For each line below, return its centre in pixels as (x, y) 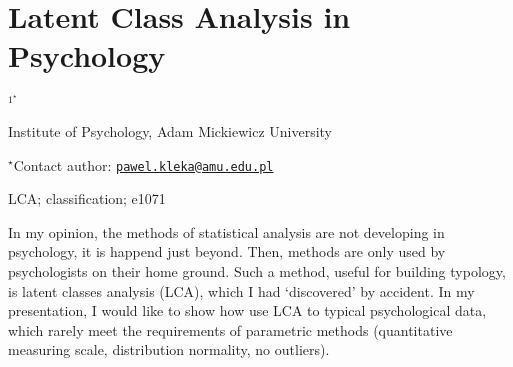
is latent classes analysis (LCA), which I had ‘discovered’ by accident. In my (241, 290)
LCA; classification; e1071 (87, 198)
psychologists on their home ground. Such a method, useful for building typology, (257, 270)
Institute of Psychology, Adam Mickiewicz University (170, 130)
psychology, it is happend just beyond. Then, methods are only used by (227, 251)
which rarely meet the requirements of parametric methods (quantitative (230, 329)
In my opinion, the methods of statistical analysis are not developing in (226, 231)
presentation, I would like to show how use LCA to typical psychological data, (247, 310)
